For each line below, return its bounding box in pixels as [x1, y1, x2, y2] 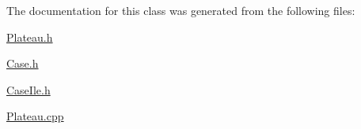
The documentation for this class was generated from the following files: [6, 2, 355, 18]
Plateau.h [6, 28, 53, 45]
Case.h [6, 55, 39, 72]
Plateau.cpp [6, 108, 64, 124]
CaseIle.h [6, 81, 51, 98]
